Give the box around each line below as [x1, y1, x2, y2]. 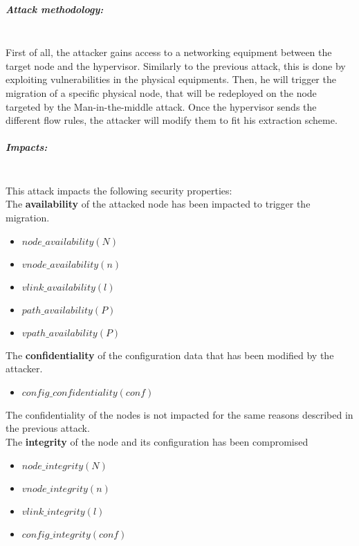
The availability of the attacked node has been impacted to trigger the [6, 197, 311, 211]
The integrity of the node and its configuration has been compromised [6, 435, 309, 449]
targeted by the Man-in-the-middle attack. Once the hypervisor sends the [6, 99, 317, 113]
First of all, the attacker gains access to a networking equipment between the [6, 45, 332, 60]
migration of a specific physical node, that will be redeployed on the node [6, 85, 317, 100]
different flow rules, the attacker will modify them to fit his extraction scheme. [6, 113, 338, 127]
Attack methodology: [6, 1, 104, 16]
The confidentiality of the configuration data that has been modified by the [6, 347, 334, 362]
